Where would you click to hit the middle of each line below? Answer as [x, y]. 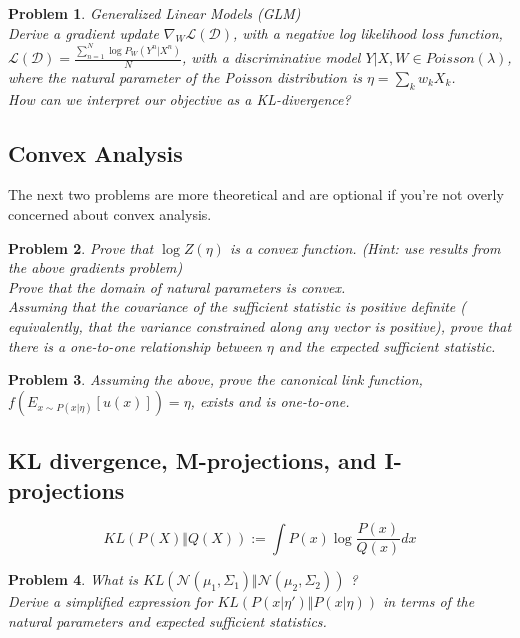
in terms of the [429, 601]
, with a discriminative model [271, 57]
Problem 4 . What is [73, 579]
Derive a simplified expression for [110, 601]
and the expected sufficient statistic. [387, 345]
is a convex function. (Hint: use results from [365, 247]
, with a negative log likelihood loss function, [368, 32]
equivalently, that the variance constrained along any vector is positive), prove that [260, 326]
